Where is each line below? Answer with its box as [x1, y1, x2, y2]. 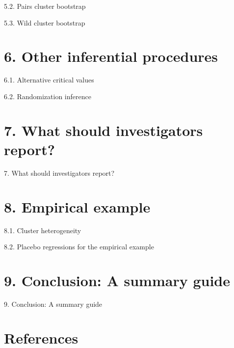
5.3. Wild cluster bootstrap [4, 17, 85, 27]
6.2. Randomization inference [4, 91, 91, 101]
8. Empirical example [4, 196, 151, 216]
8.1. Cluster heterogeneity [4, 225, 81, 235]
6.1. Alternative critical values [4, 75, 94, 85]
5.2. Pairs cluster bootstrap [4, 1, 86, 11]
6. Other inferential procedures [4, 46, 218, 66]
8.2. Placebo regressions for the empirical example [4, 241, 154, 252]
